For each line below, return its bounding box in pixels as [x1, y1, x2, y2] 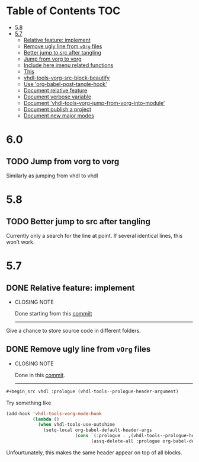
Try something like [6, 399, 52, 406]
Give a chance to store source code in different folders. [6, 327, 141, 334]
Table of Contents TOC [6, 4, 121, 18]
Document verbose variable [23, 93, 92, 100]
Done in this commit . [14, 371, 65, 378]
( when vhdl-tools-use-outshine [37, 422, 115, 428]
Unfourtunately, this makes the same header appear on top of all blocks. [6, 449, 182, 456]
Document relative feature [23, 87, 88, 94]
